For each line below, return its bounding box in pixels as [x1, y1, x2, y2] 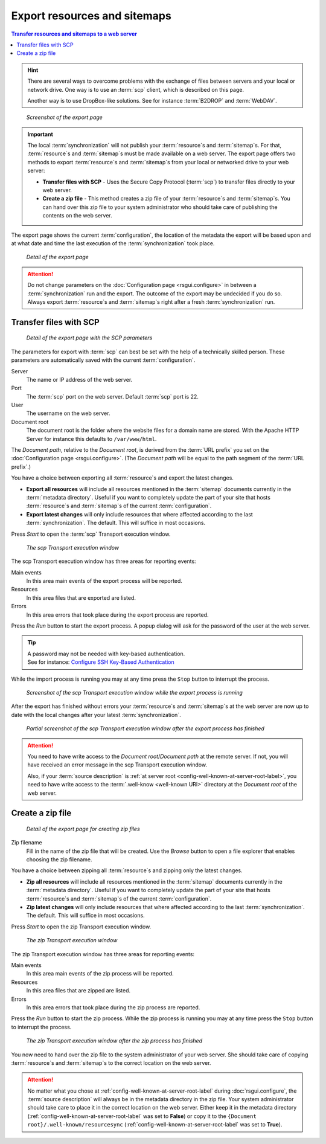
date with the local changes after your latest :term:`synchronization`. [11, 711, 181, 718]
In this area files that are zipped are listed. [26, 987, 131, 994]
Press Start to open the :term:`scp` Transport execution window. [11, 530, 171, 538]
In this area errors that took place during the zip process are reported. [26, 1003, 200, 1011]
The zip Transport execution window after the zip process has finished [26, 1037, 202, 1044]
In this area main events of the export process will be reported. [26, 577, 182, 585]
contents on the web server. [42, 212, 112, 219]
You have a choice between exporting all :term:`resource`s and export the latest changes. [11, 474, 234, 481]
